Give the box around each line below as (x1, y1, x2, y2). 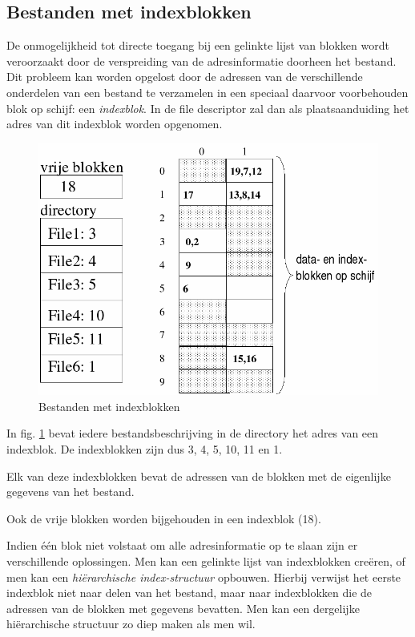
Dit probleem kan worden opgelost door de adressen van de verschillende (6, 68, 363, 85)
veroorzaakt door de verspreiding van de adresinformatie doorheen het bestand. (6, 52, 397, 69)
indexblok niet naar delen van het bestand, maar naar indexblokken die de (6, 584, 373, 601)
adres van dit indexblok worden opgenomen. (6, 115, 223, 132)
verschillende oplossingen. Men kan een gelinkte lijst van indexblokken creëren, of (6, 552, 405, 569)
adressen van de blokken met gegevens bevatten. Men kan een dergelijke (6, 599, 360, 616)
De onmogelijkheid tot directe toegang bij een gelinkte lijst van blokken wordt (6, 37, 389, 54)
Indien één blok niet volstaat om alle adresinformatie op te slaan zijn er (6, 537, 358, 554)
